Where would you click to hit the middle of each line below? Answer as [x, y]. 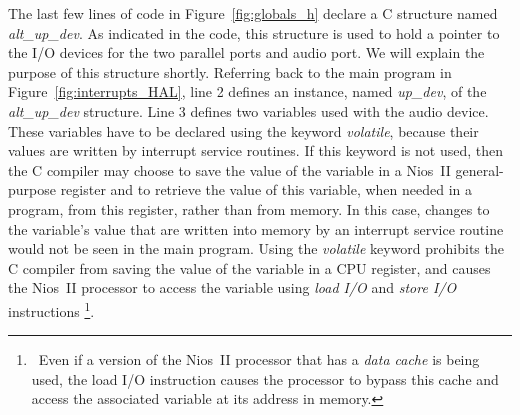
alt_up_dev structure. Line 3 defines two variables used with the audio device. [248, 110]
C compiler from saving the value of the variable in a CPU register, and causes [249, 267]
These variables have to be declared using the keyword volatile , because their [243, 130]
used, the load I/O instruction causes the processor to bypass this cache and [265, 378]
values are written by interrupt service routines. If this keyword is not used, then [256, 150]
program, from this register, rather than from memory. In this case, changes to [249, 208]
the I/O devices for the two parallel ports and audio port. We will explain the [246, 52]
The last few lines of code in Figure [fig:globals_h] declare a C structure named [253, 13]
